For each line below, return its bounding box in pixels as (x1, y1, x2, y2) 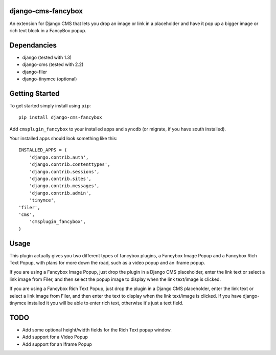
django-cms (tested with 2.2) (22, 61, 84, 68)
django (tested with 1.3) (22, 54, 72, 60)
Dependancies (9, 41, 57, 50)
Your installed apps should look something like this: (9, 136, 118, 142)
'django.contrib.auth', (29, 154, 89, 160)
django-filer (22, 69, 47, 75)
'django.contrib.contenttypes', (29, 162, 110, 167)
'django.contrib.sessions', (29, 169, 100, 174)
